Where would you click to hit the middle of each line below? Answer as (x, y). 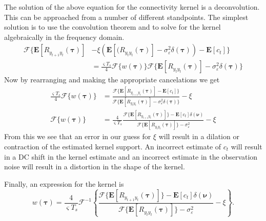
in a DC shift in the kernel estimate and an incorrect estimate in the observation (131, 156)
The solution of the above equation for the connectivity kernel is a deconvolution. (132, 7)
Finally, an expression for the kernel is (64, 183)
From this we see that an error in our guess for (78, 136)
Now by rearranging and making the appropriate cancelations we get (112, 80)
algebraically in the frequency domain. (64, 37)
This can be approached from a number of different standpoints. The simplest (126, 17)
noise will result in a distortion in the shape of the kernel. (95, 167)
